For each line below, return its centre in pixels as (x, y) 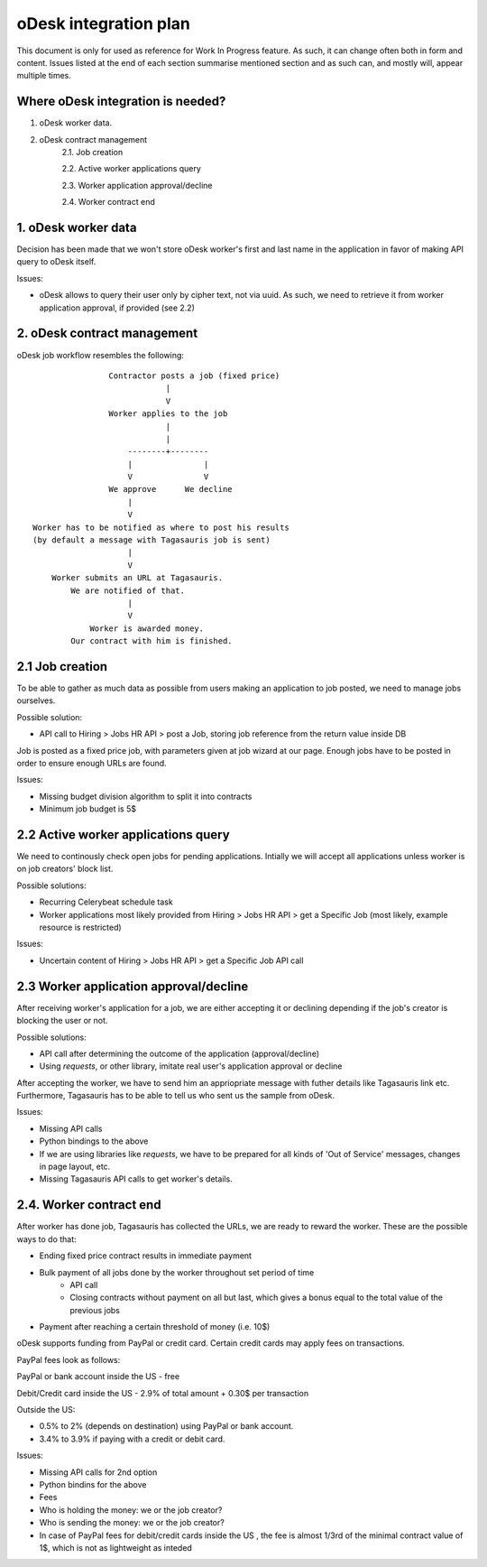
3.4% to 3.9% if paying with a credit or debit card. (132, 1439)
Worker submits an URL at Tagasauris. (137, 578)
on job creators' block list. (65, 869)
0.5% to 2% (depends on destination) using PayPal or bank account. (166, 1426)
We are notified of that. (128, 590)
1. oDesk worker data (77, 227)
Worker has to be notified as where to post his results (161, 527)
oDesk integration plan (104, 23)
